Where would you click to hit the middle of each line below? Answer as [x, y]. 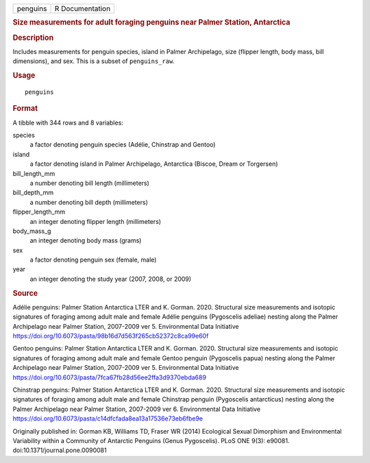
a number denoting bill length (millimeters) [90, 183]
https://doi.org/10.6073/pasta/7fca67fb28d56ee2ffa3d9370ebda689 [110, 377]
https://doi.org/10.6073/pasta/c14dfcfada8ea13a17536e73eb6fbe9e [108, 418]
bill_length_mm [34, 173]
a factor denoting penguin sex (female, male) [93, 260]
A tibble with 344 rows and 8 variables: [68, 123]
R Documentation [83, 9]
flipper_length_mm [39, 212]
